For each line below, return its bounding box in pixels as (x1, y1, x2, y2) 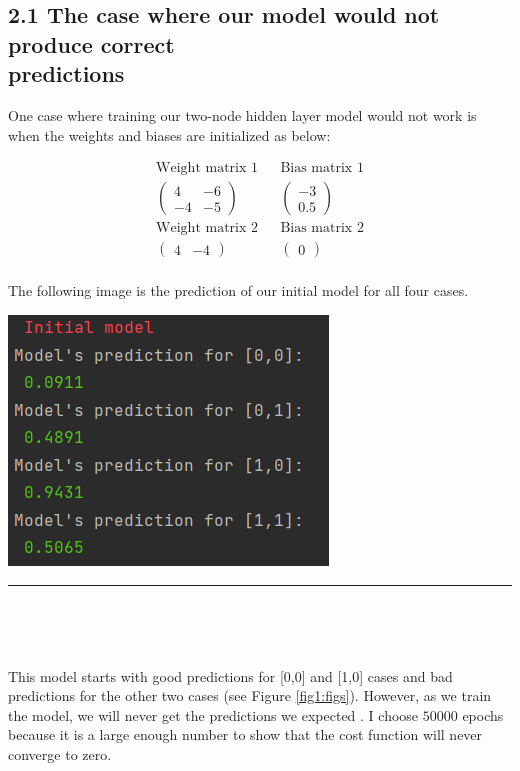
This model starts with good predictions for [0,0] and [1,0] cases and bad (8, 665, 453, 686)
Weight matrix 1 (156, 161, 259, 176)
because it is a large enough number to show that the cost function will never (8, 724, 483, 745)
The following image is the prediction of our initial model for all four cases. (8, 280, 469, 301)
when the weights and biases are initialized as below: (8, 124, 331, 145)
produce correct (8, 28, 175, 59)
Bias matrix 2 (280, 221, 364, 236)
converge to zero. (8, 744, 112, 765)
